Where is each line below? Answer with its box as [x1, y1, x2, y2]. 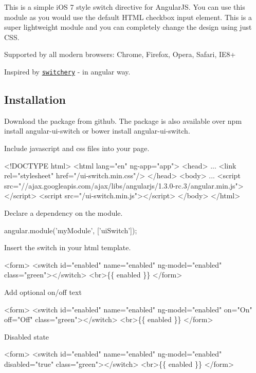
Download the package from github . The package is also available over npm [4, 115, 242, 126]
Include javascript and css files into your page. [4, 143, 150, 154]
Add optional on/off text [4, 286, 82, 297]
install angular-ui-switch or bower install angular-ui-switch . [4, 125, 190, 136]
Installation [4, 91, 66, 107]
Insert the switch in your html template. [4, 242, 131, 253]
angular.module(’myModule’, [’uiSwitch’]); [4, 225, 137, 235]
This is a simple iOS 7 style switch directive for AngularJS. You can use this [4, 2, 245, 12]
